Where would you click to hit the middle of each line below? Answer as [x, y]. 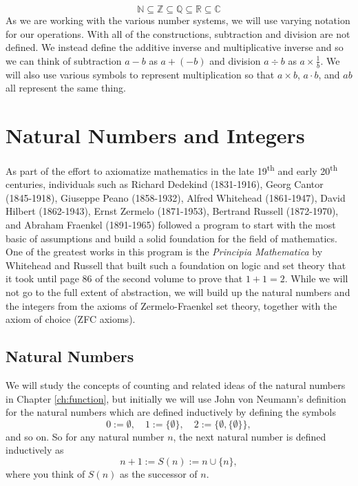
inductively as [35, 450]
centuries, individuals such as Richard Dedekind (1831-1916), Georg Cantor [165, 184]
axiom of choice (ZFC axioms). [71, 319]
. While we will [316, 278]
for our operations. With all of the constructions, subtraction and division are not [178, 33]
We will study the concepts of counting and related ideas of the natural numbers [176, 384]
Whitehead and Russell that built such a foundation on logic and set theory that [176, 265]
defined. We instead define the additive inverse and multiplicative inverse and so [175, 47]
